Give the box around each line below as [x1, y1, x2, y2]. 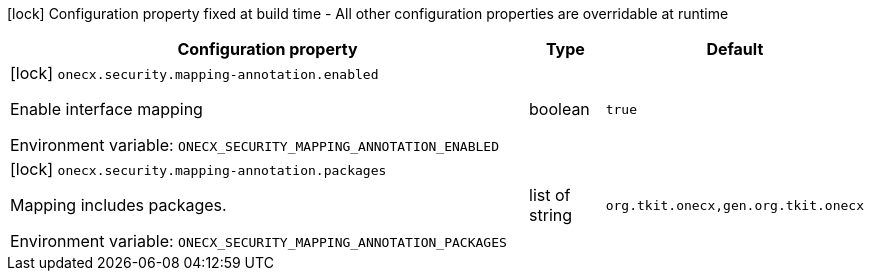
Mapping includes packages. [10, 195, 227, 215]
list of [529, 185, 571, 205]
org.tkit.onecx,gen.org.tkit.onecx [605, 197, 864, 213]
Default [706, 39, 764, 59]
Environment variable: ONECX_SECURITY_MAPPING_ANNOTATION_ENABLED [10, 135, 499, 155]
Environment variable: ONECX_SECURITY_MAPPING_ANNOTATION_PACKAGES [10, 231, 507, 251]
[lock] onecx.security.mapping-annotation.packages [10, 159, 387, 179]
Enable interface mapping [10, 99, 203, 119]
